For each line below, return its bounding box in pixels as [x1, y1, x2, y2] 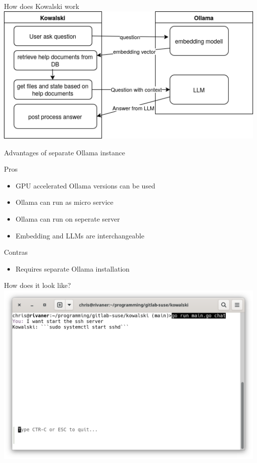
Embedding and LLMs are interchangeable [15, 230, 144, 240]
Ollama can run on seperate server [15, 213, 120, 224]
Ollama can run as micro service [15, 197, 114, 207]
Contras [4, 247, 28, 257]
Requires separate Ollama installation [15, 263, 130, 274]
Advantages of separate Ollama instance [4, 147, 125, 157]
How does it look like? [4, 280, 71, 290]
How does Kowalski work [4, 1, 80, 11]
